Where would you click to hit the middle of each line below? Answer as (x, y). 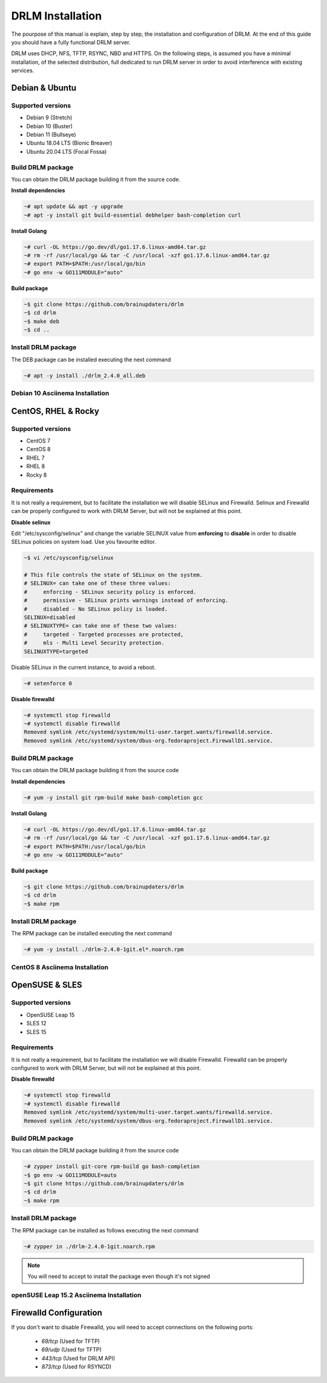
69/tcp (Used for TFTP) (71, 1341)
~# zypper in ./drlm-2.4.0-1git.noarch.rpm (90, 1246)
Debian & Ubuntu (44, 88)
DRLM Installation (57, 16)
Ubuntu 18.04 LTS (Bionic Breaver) (69, 143)
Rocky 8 (37, 475)
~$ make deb (42, 321)
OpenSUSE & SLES (47, 985)
